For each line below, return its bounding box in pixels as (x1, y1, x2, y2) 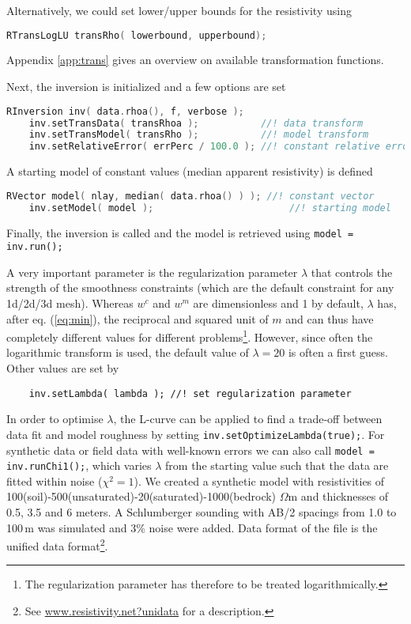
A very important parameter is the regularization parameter (6, 263, 298, 280)
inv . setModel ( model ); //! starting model (28, 202, 391, 214)
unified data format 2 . (6, 535, 108, 554)
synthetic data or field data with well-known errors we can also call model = (6, 441, 375, 458)
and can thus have (285, 310, 374, 327)
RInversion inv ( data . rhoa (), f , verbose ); (6, 105, 244, 117)
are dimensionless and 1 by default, (193, 295, 364, 311)
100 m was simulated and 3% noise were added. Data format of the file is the (6, 519, 378, 535)
